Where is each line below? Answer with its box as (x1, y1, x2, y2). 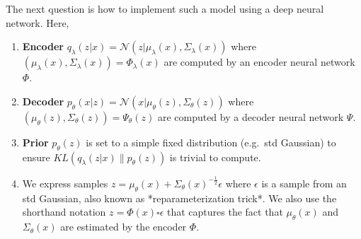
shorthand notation (22, 204, 106, 219)
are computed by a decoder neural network (157, 109, 344, 124)
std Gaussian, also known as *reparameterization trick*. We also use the (22, 190, 337, 205)
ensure (22, 149, 50, 164)
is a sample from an (261, 175, 347, 190)
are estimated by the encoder (60, 219, 187, 234)
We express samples (22, 175, 108, 190)
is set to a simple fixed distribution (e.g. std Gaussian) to (86, 134, 336, 149)
